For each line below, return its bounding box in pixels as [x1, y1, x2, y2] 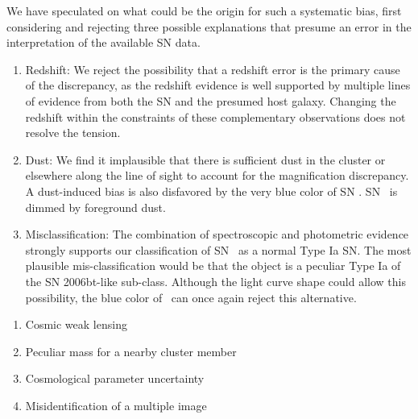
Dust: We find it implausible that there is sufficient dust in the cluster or [25, 151, 386, 168]
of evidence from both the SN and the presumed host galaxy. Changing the [25, 92, 396, 109]
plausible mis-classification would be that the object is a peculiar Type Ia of [25, 257, 401, 274]
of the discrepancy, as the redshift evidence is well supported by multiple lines [25, 77, 411, 93]
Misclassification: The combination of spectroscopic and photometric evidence [25, 226, 409, 243]
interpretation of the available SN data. [6, 34, 201, 51]
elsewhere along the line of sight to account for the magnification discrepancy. [25, 167, 409, 184]
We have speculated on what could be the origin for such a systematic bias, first [6, 2, 402, 19]
